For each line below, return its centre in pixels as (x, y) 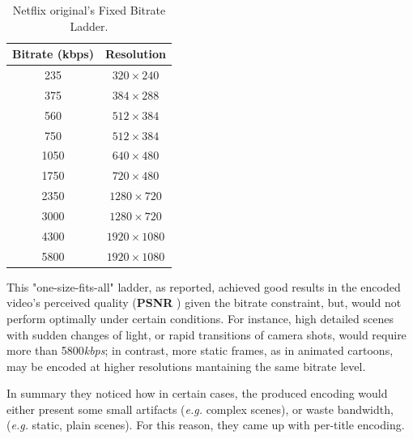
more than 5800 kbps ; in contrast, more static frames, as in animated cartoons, (200, 350)
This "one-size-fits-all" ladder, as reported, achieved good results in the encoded (204, 286)
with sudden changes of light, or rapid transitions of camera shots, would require (206, 334)
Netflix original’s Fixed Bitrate (89, 10)
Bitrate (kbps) (53, 54)
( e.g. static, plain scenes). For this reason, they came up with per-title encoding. (206, 425)
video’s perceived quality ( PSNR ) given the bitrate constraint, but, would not (204, 303)
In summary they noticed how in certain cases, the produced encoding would (197, 393)
